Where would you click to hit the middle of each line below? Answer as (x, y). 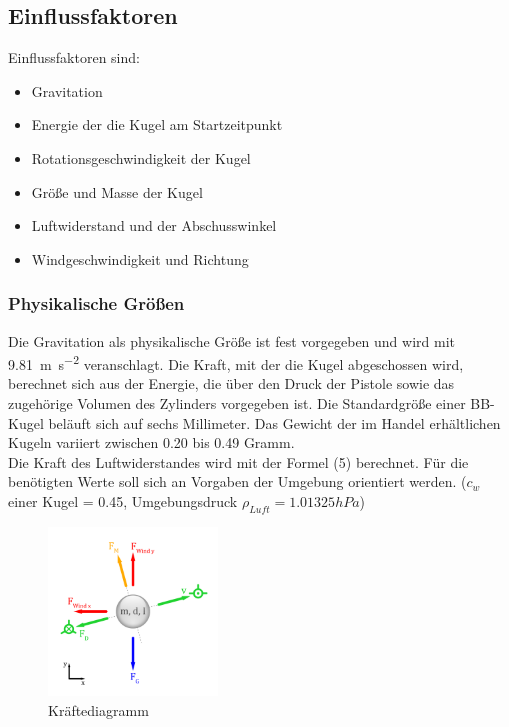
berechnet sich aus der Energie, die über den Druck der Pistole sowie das (231, 383)
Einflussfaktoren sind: (74, 57)
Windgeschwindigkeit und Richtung (140, 258)
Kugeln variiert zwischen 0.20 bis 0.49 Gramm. (151, 442)
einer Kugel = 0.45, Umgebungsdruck (123, 500)
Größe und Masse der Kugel (117, 191)
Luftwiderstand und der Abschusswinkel (154, 225)
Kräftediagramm (98, 709)
